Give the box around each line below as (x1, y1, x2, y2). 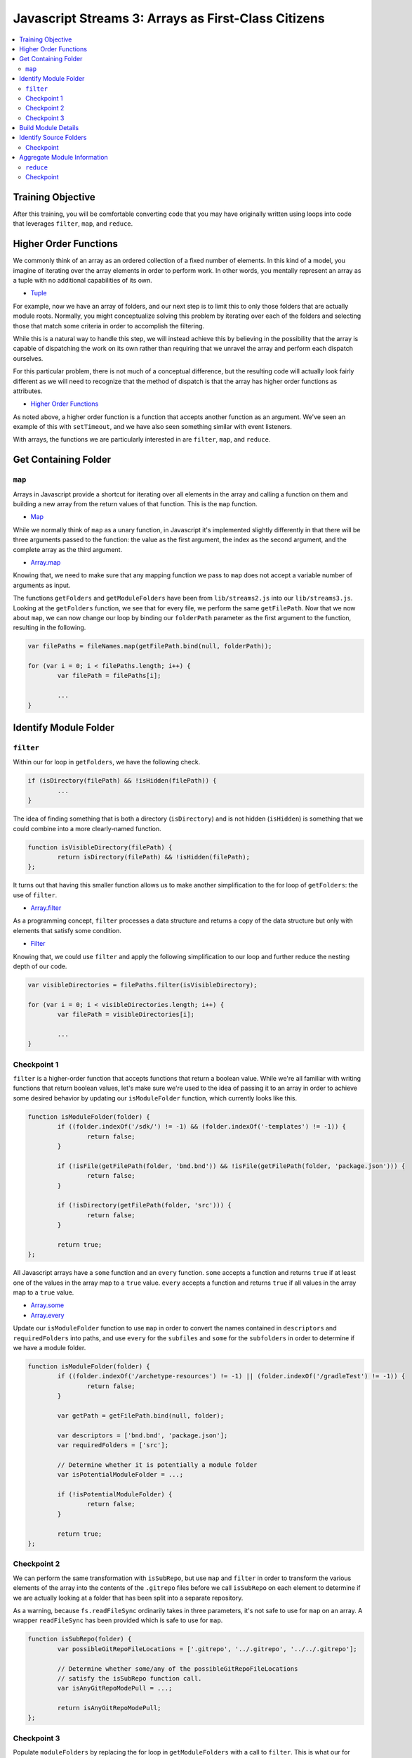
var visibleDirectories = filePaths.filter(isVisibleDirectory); (27, 981, 258, 989)
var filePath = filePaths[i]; (57, 672, 161, 680)
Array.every (30, 1311, 65, 1319)
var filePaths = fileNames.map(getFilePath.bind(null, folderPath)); (27, 642, 272, 650)
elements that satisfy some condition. (13, 926, 122, 935)
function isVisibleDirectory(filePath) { (27, 843, 173, 851)
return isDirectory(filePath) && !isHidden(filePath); (57, 853, 251, 861)
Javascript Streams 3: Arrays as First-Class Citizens (13, 11, 326, 26)
